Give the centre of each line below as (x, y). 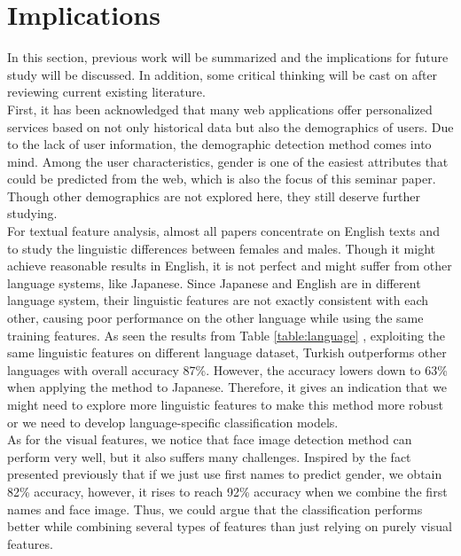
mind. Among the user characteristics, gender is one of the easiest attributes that (228, 161)
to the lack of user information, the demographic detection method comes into (219, 144)
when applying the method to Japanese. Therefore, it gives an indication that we (227, 387)
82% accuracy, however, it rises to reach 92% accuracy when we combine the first (227, 491)
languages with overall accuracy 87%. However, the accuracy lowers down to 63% (227, 369)
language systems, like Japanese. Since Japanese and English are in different (214, 282)
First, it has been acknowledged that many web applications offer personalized (220, 109)
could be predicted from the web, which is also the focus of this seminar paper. (222, 179)
